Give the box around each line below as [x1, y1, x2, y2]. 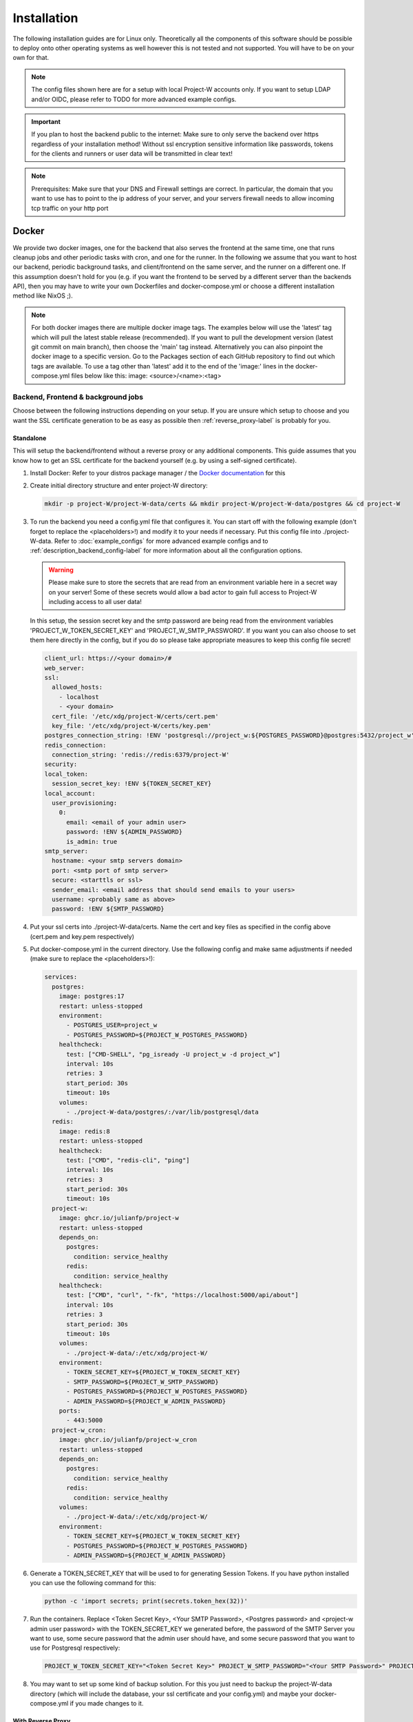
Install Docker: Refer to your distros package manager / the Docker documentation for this [30, 468, 286, 477]
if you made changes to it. [70, 1699, 144, 1708]
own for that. [12, 54, 50, 62]
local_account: [44, 789, 96, 797]
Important [31, 117, 61, 125]
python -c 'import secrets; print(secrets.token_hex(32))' [44, 1597, 248, 1605]
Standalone [12, 434, 47, 442]
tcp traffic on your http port [31, 204, 109, 212]
